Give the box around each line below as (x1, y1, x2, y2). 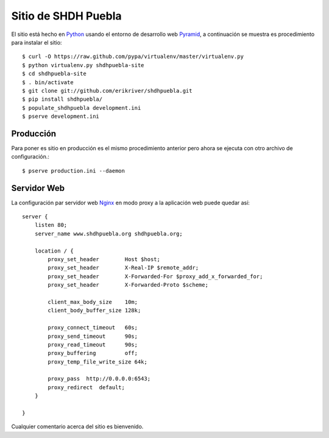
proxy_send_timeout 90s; (48, 332, 138, 340)
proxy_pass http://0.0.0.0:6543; (48, 375, 151, 382)
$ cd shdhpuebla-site (22, 70, 87, 77)
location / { (34, 247, 74, 254)
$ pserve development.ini (22, 113, 100, 120)
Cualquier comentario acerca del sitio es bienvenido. (11, 423, 144, 430)
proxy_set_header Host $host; (48, 256, 161, 262)
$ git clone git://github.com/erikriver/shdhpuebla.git (22, 87, 193, 94)
